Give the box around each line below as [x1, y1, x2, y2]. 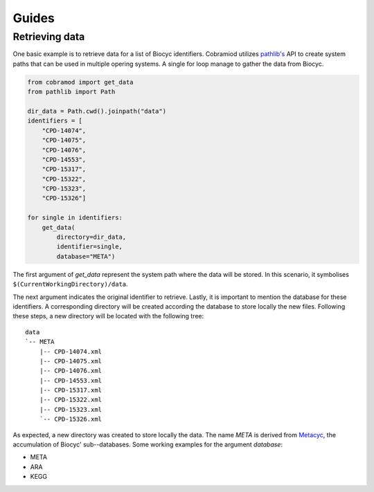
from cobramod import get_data [27, 78, 134, 86]
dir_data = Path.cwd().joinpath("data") [27, 107, 166, 115]
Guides [12, 10, 55, 26]
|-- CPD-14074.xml [39, 347, 103, 356]
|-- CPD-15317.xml [39, 386, 103, 394]
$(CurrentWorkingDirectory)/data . [12, 280, 128, 289]
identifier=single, [56, 243, 123, 250]
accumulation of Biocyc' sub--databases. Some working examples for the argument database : [12, 440, 283, 449]
